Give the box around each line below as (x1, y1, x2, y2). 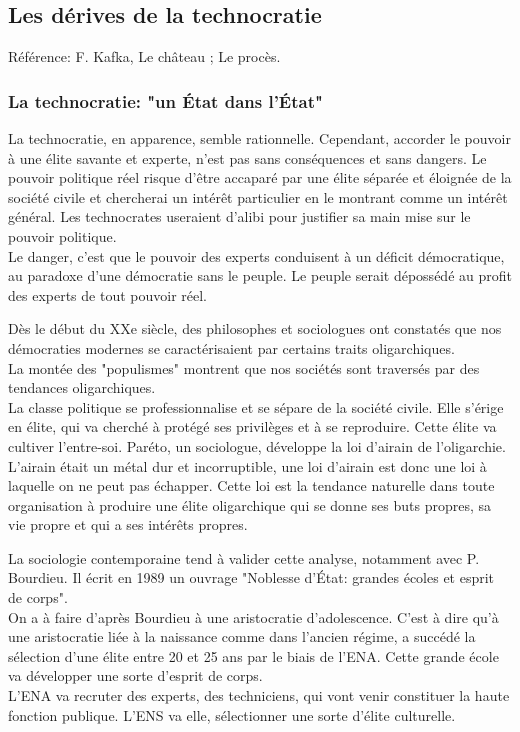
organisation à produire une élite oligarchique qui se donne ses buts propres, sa (8, 494, 492, 515)
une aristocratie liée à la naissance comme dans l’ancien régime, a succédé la (8, 626, 476, 647)
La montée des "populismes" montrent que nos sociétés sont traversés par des (8, 357, 480, 378)
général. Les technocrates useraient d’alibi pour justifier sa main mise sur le (8, 206, 471, 227)
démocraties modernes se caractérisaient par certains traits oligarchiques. (8, 337, 455, 358)
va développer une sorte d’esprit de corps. (8, 665, 263, 686)
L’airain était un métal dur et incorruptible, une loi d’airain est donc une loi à (8, 455, 487, 476)
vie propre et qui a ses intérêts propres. (8, 514, 248, 535)
